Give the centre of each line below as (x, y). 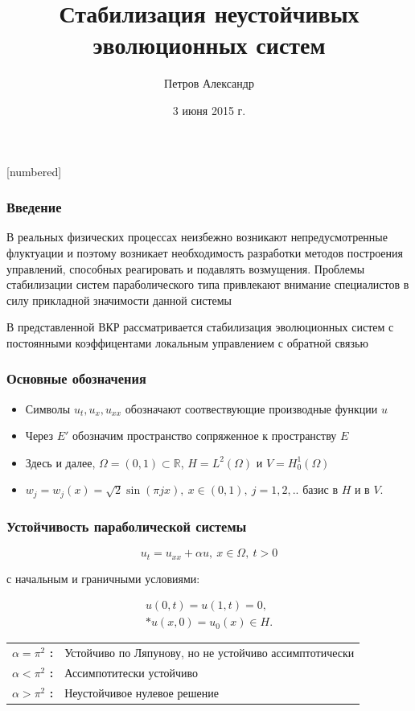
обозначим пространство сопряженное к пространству (205, 436)
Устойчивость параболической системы (127, 526)
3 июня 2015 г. (209, 110)
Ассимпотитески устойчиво (131, 672)
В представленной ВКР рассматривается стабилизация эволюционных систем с (200, 327)
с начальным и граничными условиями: (103, 578)
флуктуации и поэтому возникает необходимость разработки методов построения (205, 252)
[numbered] (34, 171)
